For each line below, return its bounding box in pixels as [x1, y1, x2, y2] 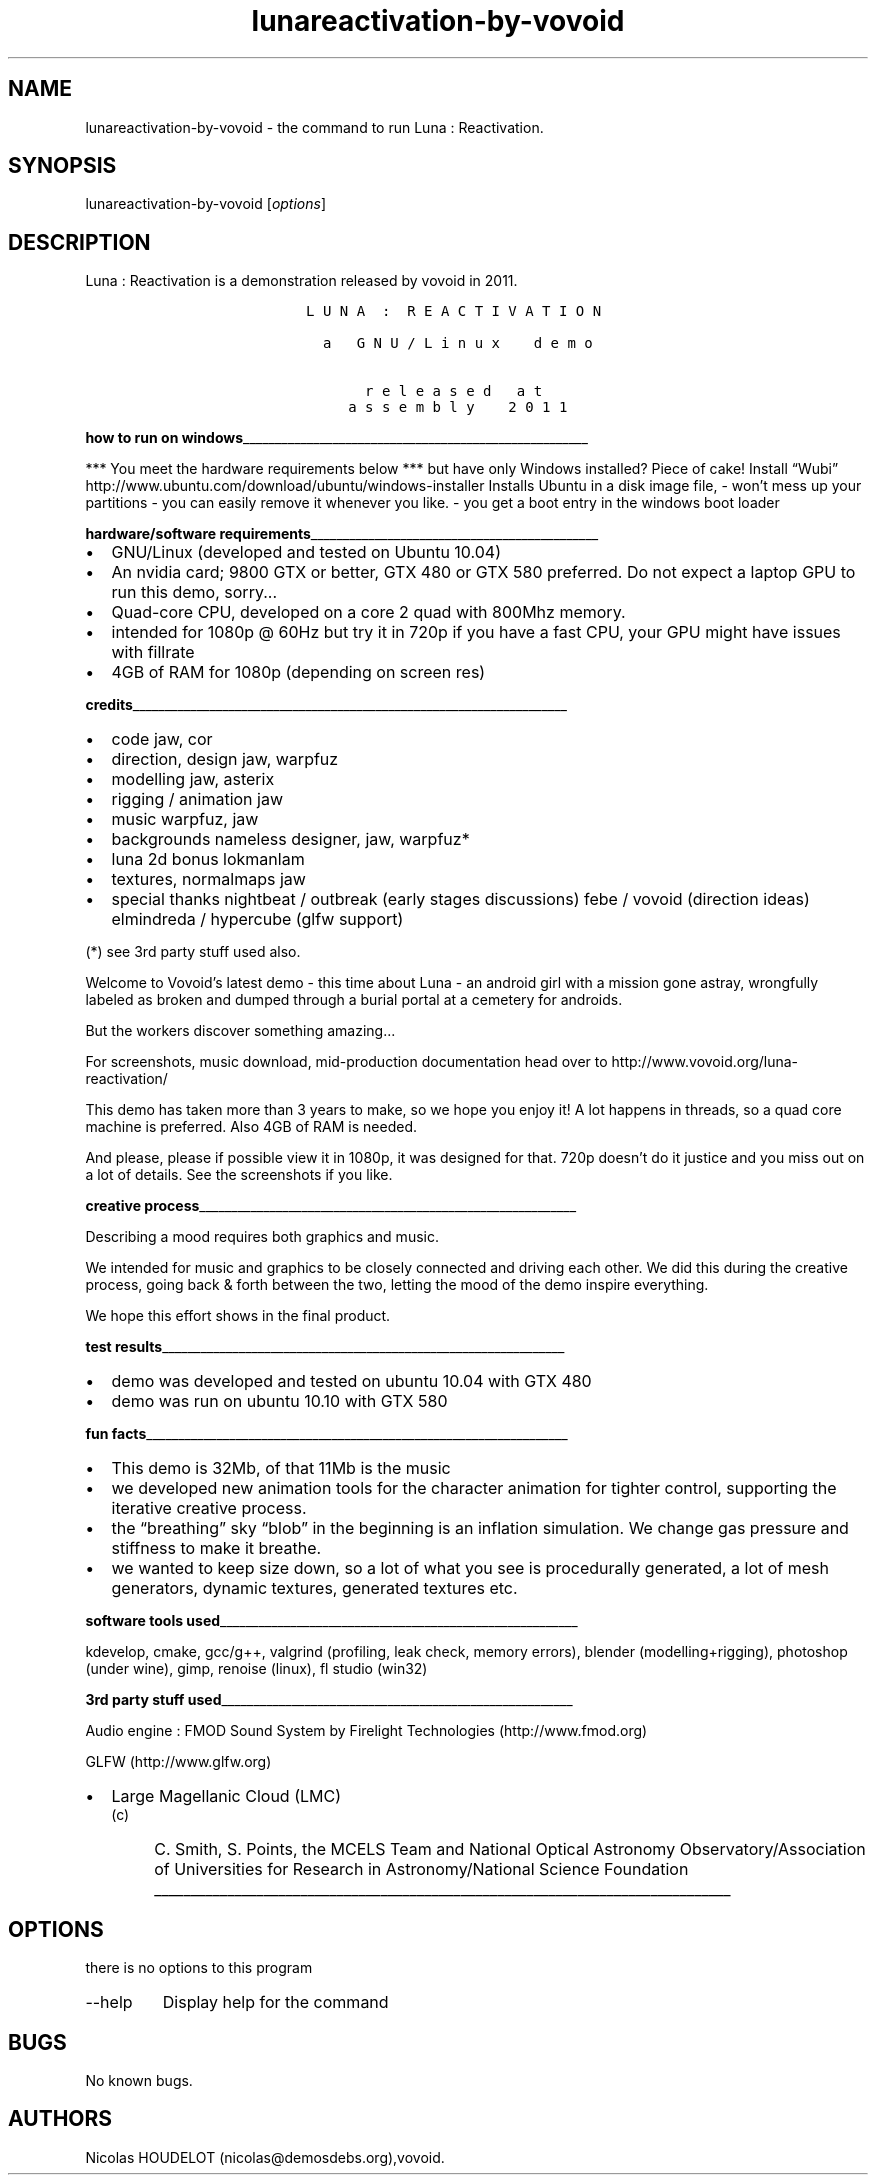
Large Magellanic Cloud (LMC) [111, 1786, 341, 1807]
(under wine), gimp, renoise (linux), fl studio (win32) [85, 1660, 428, 1678]
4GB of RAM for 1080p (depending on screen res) [111, 662, 486, 683]
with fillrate [111, 642, 195, 663]
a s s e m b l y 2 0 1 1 [348, 399, 568, 416]
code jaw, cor [111, 729, 213, 750]
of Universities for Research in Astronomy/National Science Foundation [154, 1859, 689, 1880]
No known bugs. [85, 2071, 193, 2089]
